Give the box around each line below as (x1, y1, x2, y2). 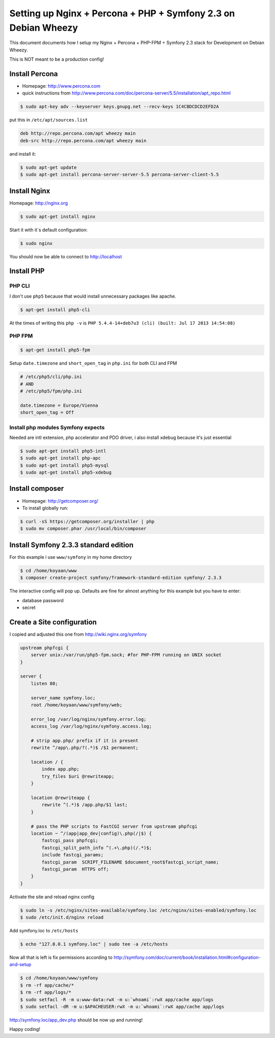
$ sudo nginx (20, 240, 53, 246)
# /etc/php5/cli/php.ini (20, 374, 82, 380)
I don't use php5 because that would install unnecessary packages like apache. (9, 293, 177, 299)
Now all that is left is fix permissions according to (9, 954, 113, 960)
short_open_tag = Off (20, 410, 74, 415)
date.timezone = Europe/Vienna (20, 402, 99, 408)
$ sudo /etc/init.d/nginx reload (20, 915, 104, 921)
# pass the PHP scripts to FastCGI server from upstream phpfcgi (31, 823, 198, 829)
